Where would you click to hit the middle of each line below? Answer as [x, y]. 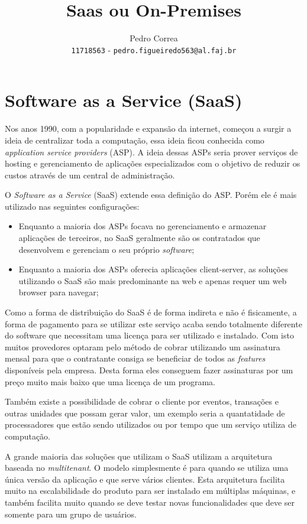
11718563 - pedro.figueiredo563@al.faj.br [154, 49]
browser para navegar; [59, 292]
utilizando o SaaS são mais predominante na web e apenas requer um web [153, 280]
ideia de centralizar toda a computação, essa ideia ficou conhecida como [135, 140]
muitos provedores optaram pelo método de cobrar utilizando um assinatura [143, 346]
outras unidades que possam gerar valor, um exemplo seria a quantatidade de [145, 413]
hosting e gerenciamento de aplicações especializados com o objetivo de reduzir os [153, 163]
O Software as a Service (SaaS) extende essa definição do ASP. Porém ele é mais [151, 195]
